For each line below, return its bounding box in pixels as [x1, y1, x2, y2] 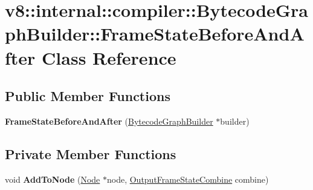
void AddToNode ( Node [5, 172, 100, 185]
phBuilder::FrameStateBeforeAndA [5, 21, 305, 46]
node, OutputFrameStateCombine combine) [106, 172, 269, 185]
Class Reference [42, 45, 176, 70]
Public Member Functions [5, 87, 170, 105]
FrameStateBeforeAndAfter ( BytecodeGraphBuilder [5, 114, 213, 127]
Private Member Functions [5, 144, 176, 163]
